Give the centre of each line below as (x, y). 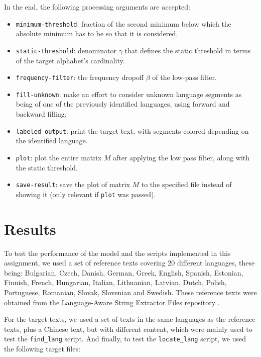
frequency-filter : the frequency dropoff (80, 77)
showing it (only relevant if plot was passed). (86, 194)
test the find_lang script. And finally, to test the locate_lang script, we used (125, 339)
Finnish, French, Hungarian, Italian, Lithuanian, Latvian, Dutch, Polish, (115, 282)
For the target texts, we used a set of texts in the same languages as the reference (130, 319)
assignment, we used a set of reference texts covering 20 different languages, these (129, 263)
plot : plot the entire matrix (59, 157)
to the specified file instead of (186, 184)
